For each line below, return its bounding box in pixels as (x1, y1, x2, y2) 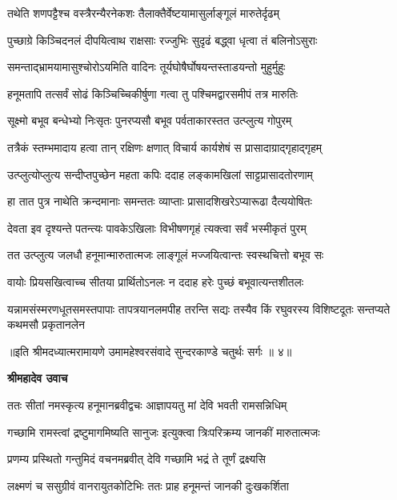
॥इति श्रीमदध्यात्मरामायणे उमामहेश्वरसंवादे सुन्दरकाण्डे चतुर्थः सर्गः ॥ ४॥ (7, 342, 292, 359)
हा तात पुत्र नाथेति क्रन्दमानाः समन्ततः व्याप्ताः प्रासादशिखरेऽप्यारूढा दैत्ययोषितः (7, 193, 312, 210)
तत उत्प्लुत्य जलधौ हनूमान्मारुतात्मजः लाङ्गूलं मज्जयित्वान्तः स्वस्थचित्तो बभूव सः (7, 246, 324, 263)
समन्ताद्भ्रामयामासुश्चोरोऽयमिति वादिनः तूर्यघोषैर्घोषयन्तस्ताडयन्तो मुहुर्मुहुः (7, 58, 286, 75)
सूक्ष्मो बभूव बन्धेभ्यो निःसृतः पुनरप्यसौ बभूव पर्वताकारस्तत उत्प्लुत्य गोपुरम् (7, 112, 292, 129)
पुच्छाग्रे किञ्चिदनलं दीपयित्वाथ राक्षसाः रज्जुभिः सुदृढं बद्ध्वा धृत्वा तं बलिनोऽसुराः (7, 31, 318, 48)
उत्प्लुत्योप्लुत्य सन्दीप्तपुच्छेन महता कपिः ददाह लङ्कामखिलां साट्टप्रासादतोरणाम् (7, 166, 313, 182)
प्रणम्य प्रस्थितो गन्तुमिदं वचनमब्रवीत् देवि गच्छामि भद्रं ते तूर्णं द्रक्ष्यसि (7, 450, 266, 467)
